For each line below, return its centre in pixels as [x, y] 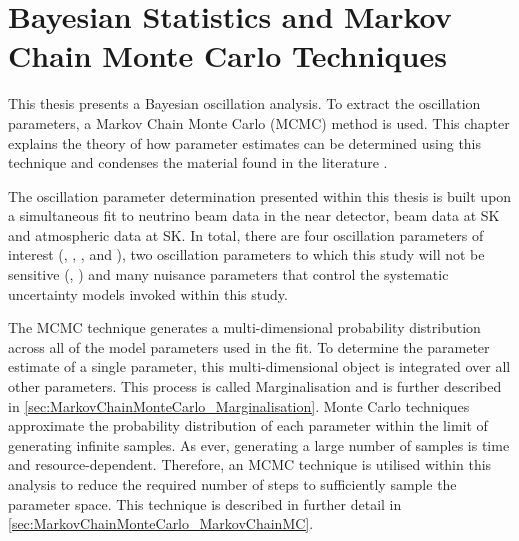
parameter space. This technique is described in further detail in [205, 503]
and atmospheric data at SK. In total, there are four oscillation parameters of [246, 234]
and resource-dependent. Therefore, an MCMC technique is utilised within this [250, 464]
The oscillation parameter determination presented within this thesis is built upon [260, 195]
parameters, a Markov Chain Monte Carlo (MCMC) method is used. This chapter [259, 122]
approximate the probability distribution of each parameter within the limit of [248, 425]
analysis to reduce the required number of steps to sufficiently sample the [232, 484]
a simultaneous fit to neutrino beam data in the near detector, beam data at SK [254, 215]
